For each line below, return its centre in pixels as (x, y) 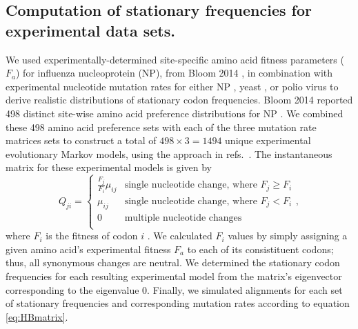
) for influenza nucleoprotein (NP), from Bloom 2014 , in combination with (174, 73)
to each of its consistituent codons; (260, 249)
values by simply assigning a (288, 236)
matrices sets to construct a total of (81, 140)
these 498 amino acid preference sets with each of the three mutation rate (161, 127)
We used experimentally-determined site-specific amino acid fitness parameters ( (175, 59)
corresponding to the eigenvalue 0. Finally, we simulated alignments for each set (174, 289)
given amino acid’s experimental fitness (88, 249)
